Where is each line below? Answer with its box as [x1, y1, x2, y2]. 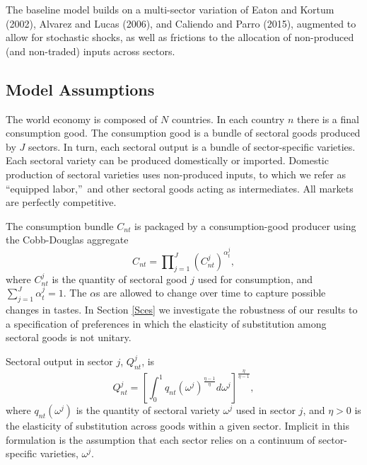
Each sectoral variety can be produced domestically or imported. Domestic [6, 153, 329, 168]
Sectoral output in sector [6, 353, 113, 368]
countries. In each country [172, 111, 285, 126]
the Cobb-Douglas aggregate [6, 232, 129, 247]
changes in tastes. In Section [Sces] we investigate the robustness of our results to [6, 302, 358, 316]
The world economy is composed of [6, 111, 158, 126]
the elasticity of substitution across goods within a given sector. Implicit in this [6, 418, 350, 433]
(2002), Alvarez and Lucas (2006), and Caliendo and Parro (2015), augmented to [6, 16, 356, 30]
